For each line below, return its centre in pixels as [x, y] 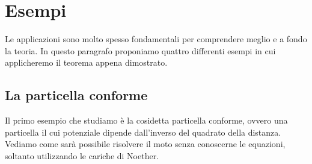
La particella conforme [76, 95]
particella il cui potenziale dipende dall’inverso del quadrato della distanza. [143, 132]
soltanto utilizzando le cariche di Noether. [82, 155]
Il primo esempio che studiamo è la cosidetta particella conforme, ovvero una [146, 120]
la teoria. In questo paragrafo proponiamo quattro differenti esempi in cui [140, 50]
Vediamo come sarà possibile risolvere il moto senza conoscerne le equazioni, [145, 144]
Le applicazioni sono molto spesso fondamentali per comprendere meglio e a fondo [156, 39]
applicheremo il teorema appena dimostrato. [86, 62]
